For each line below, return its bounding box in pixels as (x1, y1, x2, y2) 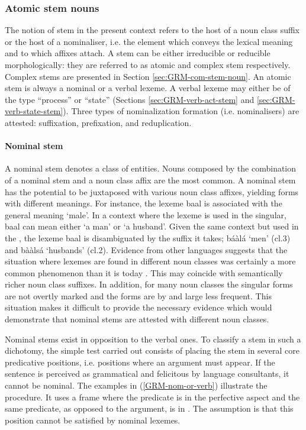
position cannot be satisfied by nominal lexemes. (5, 413, 181, 426)
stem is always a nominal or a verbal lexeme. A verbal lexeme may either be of (5, 82, 291, 94)
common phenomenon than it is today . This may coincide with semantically (5, 266, 283, 279)
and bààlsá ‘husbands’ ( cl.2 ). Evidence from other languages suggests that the (5, 243, 288, 256)
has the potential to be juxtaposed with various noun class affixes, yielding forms (5, 185, 299, 198)
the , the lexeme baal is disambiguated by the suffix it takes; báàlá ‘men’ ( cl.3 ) (5, 231, 291, 244)
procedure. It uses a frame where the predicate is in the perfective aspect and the (5, 390, 300, 403)
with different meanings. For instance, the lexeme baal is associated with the (5, 197, 282, 209)
